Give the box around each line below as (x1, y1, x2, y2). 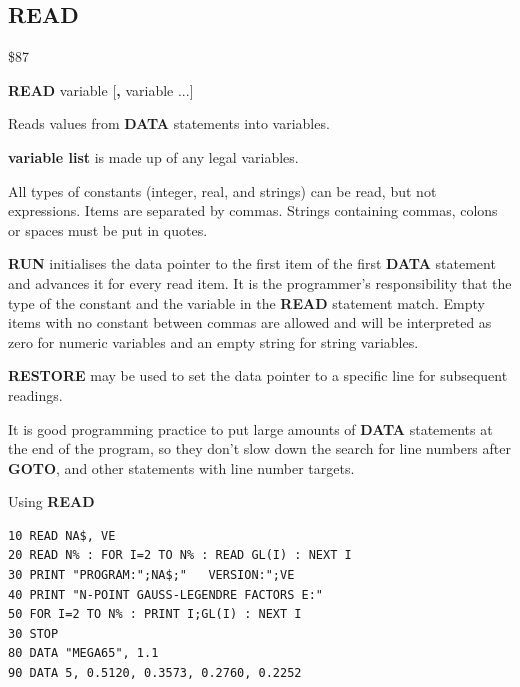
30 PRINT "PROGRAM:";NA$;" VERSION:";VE (8, 568, 295, 583)
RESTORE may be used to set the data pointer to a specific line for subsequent (8, 365, 508, 386)
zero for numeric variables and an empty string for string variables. (8, 331, 419, 352)
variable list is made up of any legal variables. (8, 146, 299, 167)
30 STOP (8, 626, 59, 641)
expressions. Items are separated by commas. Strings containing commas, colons (8, 200, 498, 221)
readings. (8, 384, 63, 405)
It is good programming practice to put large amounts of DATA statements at (8, 418, 493, 439)
